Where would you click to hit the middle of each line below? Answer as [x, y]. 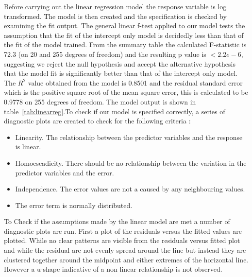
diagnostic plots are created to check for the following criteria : [97, 121]
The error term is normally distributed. [74, 205]
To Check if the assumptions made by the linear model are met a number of [117, 221]
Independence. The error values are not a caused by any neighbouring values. [130, 189]
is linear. [28, 147]
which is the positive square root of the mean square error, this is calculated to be [126, 92]
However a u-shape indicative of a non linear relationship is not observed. [113, 269]
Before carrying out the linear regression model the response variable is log [115, 6]
